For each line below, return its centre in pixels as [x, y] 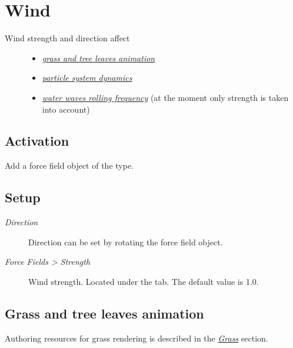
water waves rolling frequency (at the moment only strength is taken [165, 97]
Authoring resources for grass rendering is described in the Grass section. [136, 338]
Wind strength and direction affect [67, 38]
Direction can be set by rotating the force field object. [126, 242]
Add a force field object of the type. [69, 165]
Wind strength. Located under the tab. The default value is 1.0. [144, 281]
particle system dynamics [87, 78]
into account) [66, 109]
